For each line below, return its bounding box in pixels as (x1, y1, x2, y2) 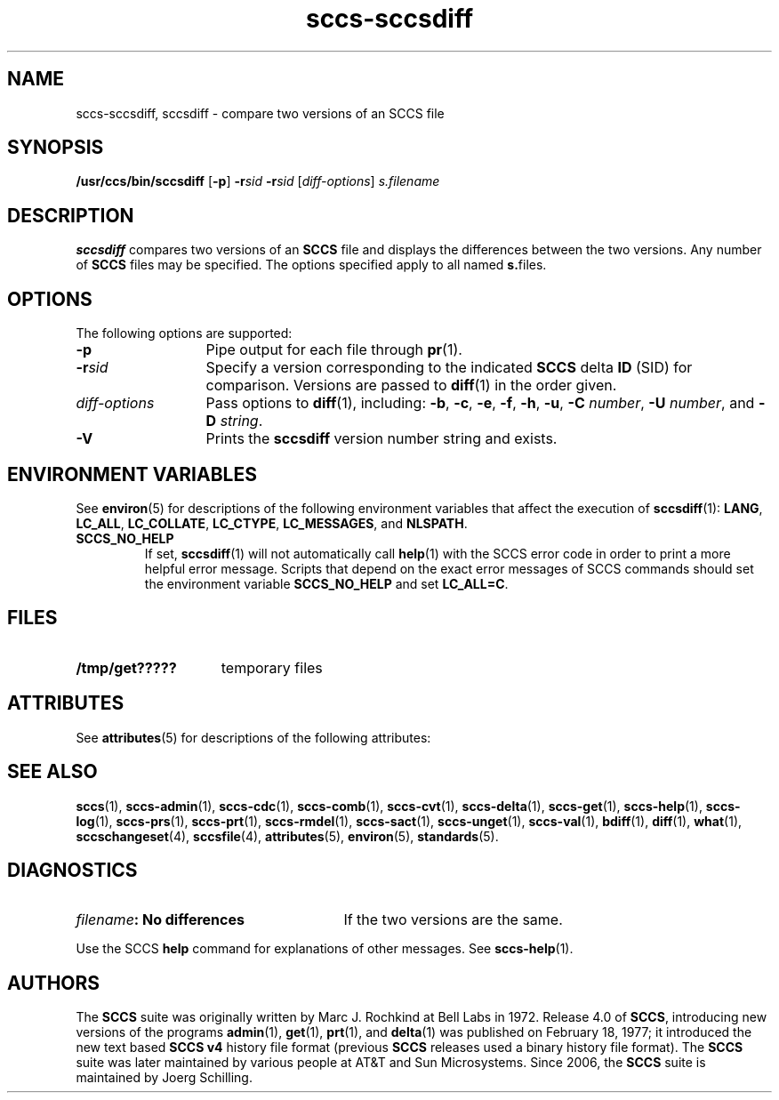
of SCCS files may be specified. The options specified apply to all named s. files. (76, 257, 547, 273)
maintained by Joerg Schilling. (76, 1070, 253, 1086)
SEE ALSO (7, 760, 98, 783)
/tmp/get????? (76, 658, 177, 677)
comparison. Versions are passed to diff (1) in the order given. (205, 376, 617, 395)
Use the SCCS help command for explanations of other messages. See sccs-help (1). (76, 941, 574, 957)
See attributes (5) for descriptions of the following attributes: (76, 729, 431, 745)
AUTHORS (7, 971, 100, 994)
